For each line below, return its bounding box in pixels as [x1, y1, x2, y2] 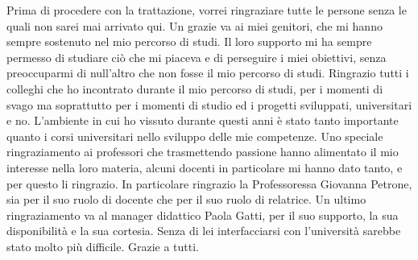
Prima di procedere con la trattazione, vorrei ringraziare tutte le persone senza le [6, 2, 407, 18]
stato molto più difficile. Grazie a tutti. [6, 237, 199, 254]
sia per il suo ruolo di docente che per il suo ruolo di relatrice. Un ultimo [6, 191, 366, 208]
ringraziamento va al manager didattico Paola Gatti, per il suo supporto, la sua [6, 206, 399, 223]
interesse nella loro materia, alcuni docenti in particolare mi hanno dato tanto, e [6, 159, 403, 175]
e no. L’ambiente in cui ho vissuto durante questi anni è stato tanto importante [6, 112, 399, 129]
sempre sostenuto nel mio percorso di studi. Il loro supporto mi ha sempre [6, 33, 372, 50]
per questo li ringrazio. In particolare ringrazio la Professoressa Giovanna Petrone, [6, 175, 412, 192]
